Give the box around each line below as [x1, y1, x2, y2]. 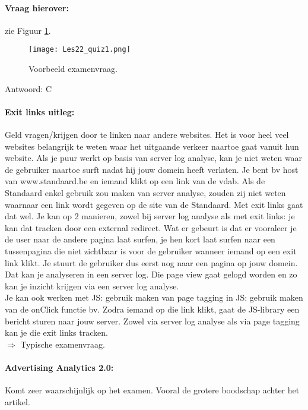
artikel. [5, 395, 30, 408]
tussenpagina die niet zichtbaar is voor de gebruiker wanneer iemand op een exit [5, 244, 297, 257]
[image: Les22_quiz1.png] [28, 45, 131, 54]
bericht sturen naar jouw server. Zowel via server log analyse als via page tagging [5, 314, 300, 327]
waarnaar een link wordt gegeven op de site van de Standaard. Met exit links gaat [5, 198, 303, 210]
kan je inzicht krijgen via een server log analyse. [5, 279, 179, 292]
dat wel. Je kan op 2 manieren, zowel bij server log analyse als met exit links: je [5, 210, 295, 222]
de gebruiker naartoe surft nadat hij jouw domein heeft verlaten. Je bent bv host [5, 163, 299, 175]
